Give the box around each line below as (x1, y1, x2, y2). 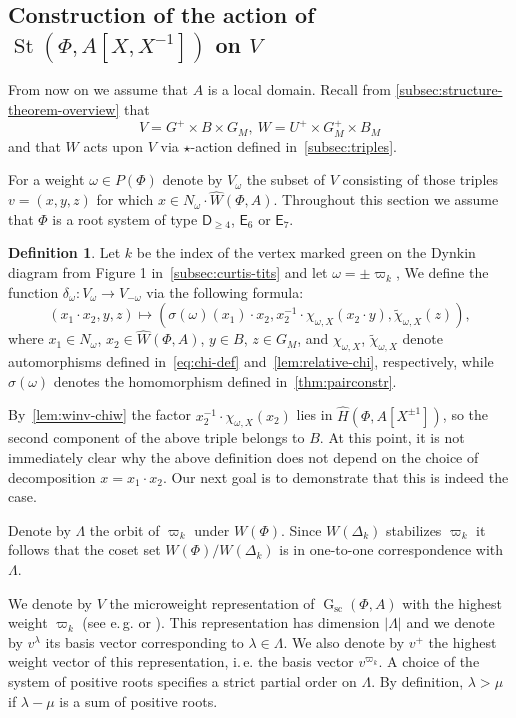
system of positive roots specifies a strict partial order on (8, 671, 357, 691)
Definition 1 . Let (8, 242, 121, 263)
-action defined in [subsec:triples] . (190, 135, 397, 156)
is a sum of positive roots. (59, 690, 218, 711)
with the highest (402, 592, 502, 613)
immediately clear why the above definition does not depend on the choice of (8, 447, 479, 468)
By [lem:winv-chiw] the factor (8, 404, 192, 425)
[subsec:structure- (395, 79, 503, 100)
